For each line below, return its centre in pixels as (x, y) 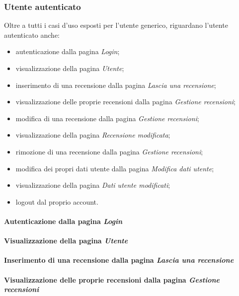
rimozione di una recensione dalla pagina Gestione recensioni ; (109, 151)
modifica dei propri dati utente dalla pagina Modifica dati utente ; (115, 168)
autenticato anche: (32, 35)
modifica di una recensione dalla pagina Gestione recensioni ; (107, 118)
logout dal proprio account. (57, 201)
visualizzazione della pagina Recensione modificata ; (93, 135)
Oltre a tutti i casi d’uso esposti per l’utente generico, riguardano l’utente (116, 25)
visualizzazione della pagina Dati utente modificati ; (93, 185)
